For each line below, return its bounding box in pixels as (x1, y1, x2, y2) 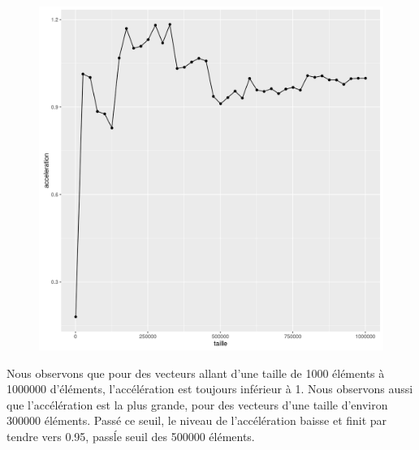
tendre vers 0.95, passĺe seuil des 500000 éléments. (6, 427, 255, 444)
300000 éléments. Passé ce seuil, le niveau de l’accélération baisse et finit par (6, 412, 387, 429)
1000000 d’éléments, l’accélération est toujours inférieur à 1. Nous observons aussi (6, 380, 413, 397)
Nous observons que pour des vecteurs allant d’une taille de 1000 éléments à (6, 364, 385, 381)
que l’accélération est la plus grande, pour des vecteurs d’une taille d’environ (6, 396, 388, 413)
